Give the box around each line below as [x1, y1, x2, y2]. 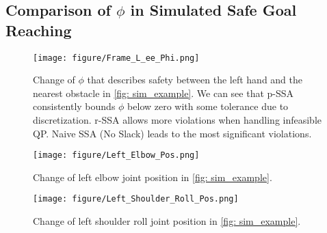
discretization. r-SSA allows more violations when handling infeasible [33, 113, 322, 127]
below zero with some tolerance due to [127, 99, 289, 113]
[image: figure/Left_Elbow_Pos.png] [33, 150, 200, 161]
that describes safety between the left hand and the [87, 72, 303, 87]
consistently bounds [33, 99, 116, 113]
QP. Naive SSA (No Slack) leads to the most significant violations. [33, 126, 312, 140]
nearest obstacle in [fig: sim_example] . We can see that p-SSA [33, 85, 294, 100]
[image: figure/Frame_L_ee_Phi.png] [33, 53, 200, 63]
